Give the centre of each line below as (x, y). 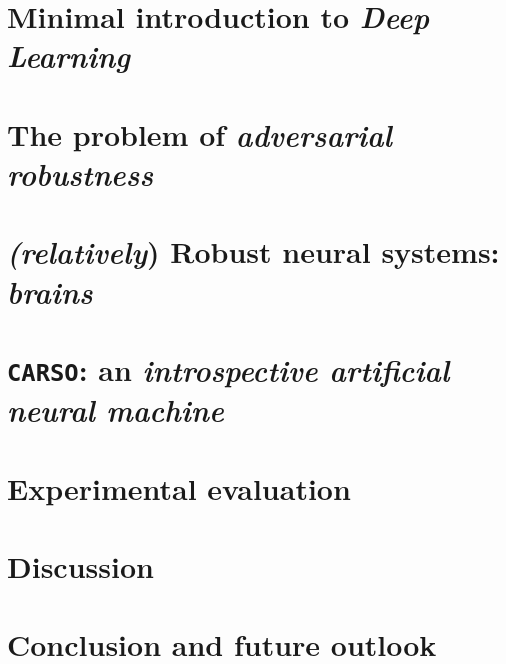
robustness (80, 173)
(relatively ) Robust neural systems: (253, 252)
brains (50, 291)
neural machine (115, 410)
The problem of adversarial (199, 134)
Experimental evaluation (179, 487)
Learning (69, 56)
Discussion (80, 565)
